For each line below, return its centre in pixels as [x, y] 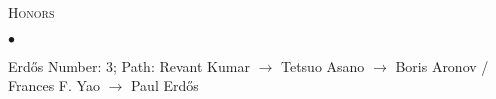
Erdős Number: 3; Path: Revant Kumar [129, 65]
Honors [31, 12]
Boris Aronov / [442, 65]
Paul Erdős [164, 85]
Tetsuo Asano [322, 65]
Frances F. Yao [54, 85]
